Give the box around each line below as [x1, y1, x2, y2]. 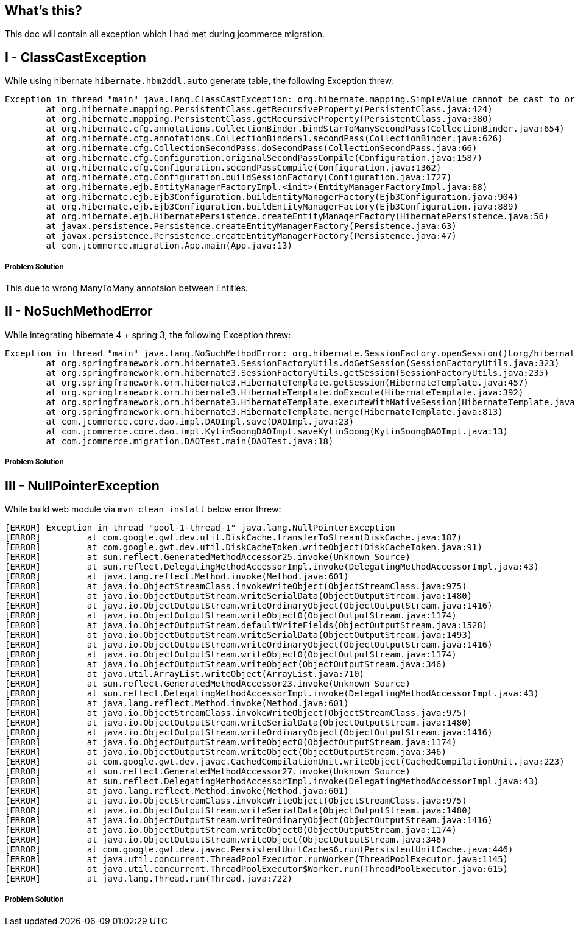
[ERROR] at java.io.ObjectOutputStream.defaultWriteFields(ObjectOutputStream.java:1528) [5, 620, 488, 631]
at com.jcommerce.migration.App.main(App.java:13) [46, 241, 293, 251]
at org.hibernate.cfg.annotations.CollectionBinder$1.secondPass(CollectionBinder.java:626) [46, 133, 503, 144]
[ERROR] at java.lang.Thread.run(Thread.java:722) [5, 874, 293, 884]
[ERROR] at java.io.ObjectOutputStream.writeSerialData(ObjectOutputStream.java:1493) [5, 630, 473, 640]
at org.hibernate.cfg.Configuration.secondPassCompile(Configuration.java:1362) [46, 163, 442, 173]
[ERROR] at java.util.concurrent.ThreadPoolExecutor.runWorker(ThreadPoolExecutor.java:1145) [5, 854, 509, 865]
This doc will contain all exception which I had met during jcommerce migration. [5, 29, 325, 40]
